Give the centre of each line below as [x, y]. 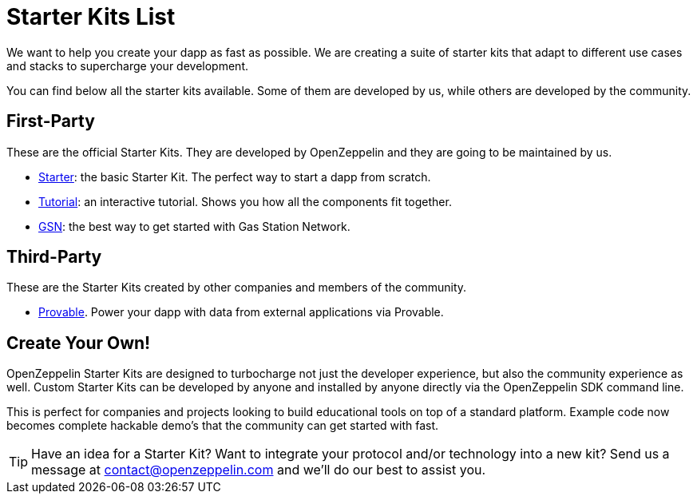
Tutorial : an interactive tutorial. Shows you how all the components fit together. [245, 201]
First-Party [51, 121]
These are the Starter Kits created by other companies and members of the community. [237, 288]
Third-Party [54, 257]
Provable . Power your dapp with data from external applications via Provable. [241, 312]
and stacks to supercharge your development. [127, 65]
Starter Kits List [91, 17]
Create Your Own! [79, 343]
